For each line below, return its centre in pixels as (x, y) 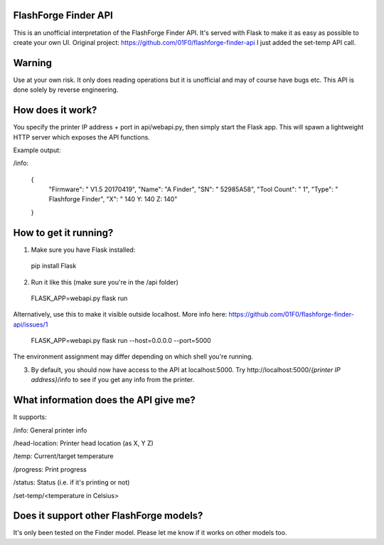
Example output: (37, 150)
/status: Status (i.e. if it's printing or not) (71, 482)
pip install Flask (54, 266)
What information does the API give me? (104, 400)
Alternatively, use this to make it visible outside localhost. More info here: (120, 314)
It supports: (30, 417)
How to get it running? (63, 232)
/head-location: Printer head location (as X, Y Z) (84, 443)
